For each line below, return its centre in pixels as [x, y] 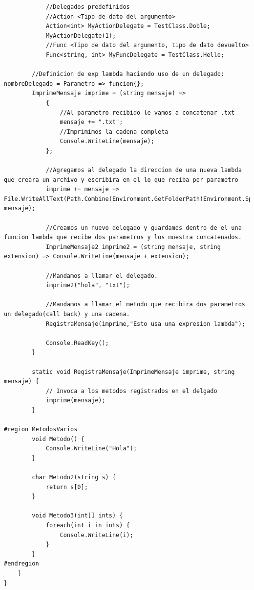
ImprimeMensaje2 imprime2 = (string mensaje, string [133, 247]
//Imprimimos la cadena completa [114, 132]
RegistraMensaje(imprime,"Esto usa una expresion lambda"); [145, 324]
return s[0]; [67, 487]
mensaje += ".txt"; [91, 122]
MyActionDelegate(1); [81, 36]
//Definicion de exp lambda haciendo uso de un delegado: [128, 74]
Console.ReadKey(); [77, 343]
